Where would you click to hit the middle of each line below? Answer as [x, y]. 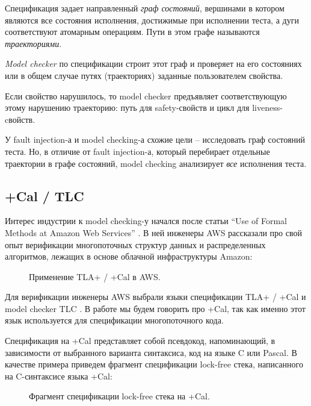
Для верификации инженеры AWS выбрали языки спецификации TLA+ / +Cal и [155, 297]
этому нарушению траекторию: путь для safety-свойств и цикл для [127, 108]
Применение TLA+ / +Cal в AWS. [95, 276]
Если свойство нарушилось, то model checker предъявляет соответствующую [146, 95]
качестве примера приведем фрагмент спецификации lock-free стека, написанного [154, 364]
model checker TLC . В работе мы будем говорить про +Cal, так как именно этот [155, 308]
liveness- [267, 108]
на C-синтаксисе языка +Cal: [59, 376]
